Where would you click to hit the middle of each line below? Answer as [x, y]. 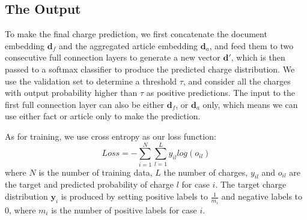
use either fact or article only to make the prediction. [103, 116]
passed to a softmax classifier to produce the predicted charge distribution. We [150, 69]
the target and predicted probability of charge [89, 184]
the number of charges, [206, 172]
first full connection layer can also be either [85, 104]
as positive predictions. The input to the [220, 93]
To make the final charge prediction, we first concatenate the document [136, 34]
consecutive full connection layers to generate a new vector [113, 57]
